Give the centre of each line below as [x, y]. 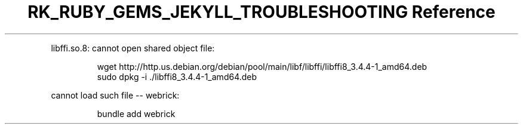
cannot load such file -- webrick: [115, 95]
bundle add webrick [136, 113]
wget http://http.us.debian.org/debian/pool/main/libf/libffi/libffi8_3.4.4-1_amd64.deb [262, 66]
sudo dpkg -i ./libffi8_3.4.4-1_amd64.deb [177, 76]
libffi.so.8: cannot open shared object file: [133, 48]
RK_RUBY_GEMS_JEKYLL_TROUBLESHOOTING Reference [261, 12]
